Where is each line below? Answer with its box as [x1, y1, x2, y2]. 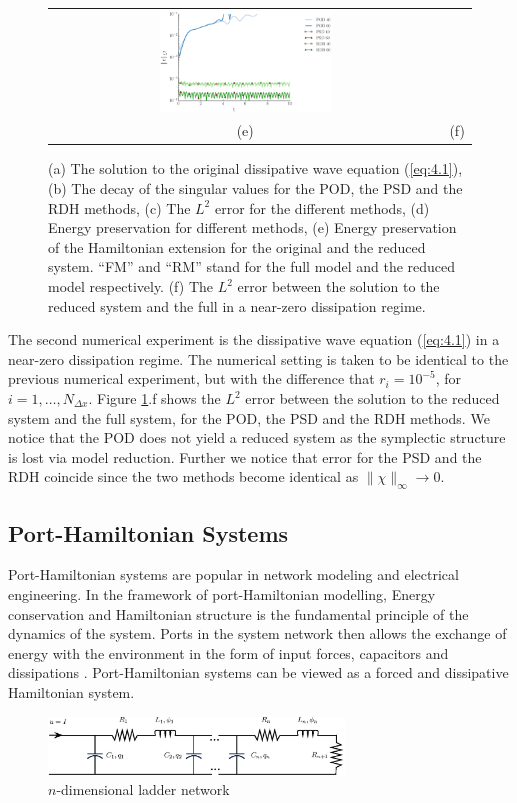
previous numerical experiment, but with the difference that [8, 368, 375, 389]
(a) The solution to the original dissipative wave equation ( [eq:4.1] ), [48, 158, 463, 179]
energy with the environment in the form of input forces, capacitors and [8, 642, 449, 663]
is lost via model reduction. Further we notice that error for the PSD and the [8, 446, 482, 467]
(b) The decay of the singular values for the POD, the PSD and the [48, 178, 463, 199]
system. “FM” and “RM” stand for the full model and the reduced [48, 256, 456, 277]
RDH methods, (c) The [48, 197, 191, 218]
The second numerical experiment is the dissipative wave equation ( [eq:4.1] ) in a [8, 329, 500, 350]
